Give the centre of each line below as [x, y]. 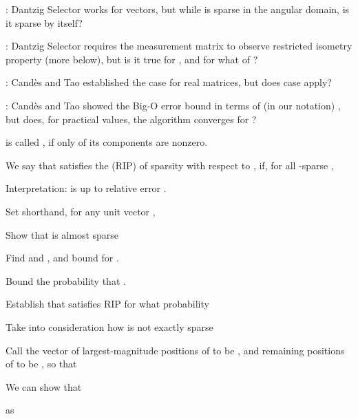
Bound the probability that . [66, 280]
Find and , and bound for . [62, 258]
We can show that [44, 386]
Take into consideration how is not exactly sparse [109, 326]
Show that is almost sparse [62, 234]
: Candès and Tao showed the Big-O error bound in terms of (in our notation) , [173, 105]
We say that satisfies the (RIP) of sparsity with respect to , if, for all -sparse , [170, 165]
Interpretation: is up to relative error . [86, 188]
